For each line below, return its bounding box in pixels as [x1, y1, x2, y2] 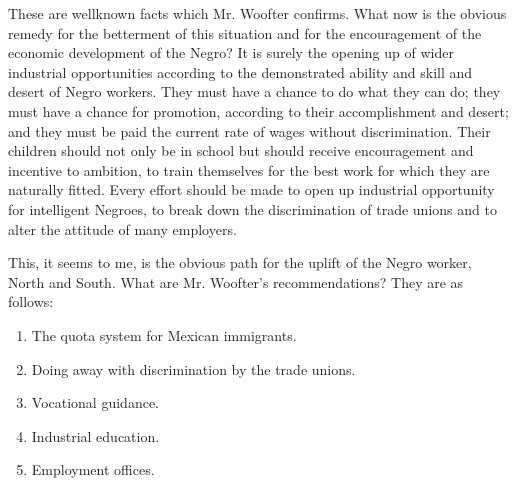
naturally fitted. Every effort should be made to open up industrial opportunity [8, 179, 495, 200]
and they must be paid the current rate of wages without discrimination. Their [8, 120, 491, 141]
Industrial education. [31, 425, 160, 446]
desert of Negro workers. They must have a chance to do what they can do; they [8, 81, 501, 102]
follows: [8, 291, 54, 312]
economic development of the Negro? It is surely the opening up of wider [8, 42, 454, 63]
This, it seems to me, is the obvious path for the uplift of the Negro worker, [8, 252, 472, 273]
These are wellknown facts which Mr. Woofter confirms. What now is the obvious [8, 3, 507, 23]
